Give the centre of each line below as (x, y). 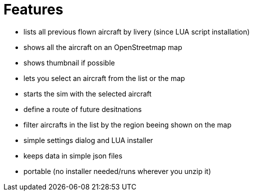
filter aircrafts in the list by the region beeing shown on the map (127, 124)
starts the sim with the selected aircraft (88, 93)
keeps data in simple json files (73, 155)
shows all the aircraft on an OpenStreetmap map (103, 47)
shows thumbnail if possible (69, 62)
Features (33, 9)
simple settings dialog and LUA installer (88, 140)
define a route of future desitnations (83, 109)
